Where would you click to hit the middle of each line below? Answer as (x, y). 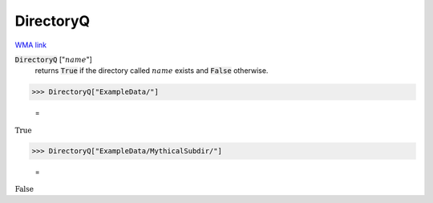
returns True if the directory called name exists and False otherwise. (152, 71)
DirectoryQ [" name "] (53, 59)
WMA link (31, 45)
